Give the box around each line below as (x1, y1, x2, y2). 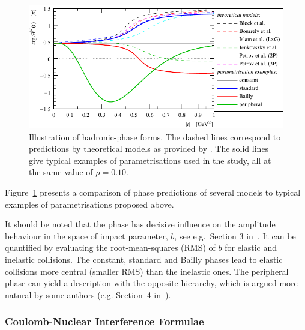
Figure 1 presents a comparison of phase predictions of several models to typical (5, 186, 301, 199)
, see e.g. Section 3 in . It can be (174, 229, 296, 242)
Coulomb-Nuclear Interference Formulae (5, 314, 204, 329)
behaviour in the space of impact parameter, (5, 229, 168, 242)
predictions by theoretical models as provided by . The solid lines (29, 142, 269, 155)
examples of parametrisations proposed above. (5, 197, 174, 210)
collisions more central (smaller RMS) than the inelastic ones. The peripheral (5, 265, 289, 277)
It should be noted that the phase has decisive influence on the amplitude (5, 218, 276, 230)
